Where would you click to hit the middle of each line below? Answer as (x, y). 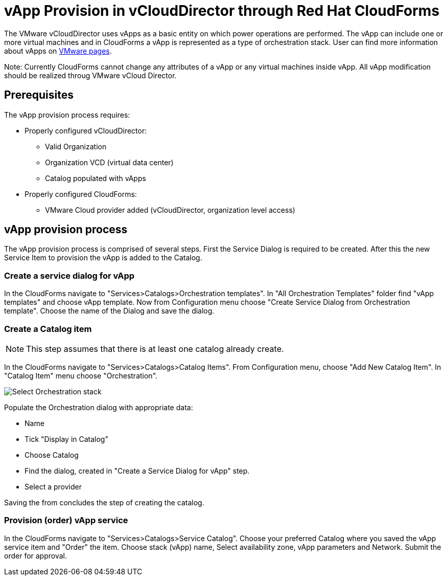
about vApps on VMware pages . (58, 51)
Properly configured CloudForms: (81, 194)
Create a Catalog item (48, 329)
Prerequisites (39, 95)
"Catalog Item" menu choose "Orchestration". (81, 375)
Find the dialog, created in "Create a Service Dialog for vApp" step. (137, 471)
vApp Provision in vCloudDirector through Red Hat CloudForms (222, 11)
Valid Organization (76, 146)
